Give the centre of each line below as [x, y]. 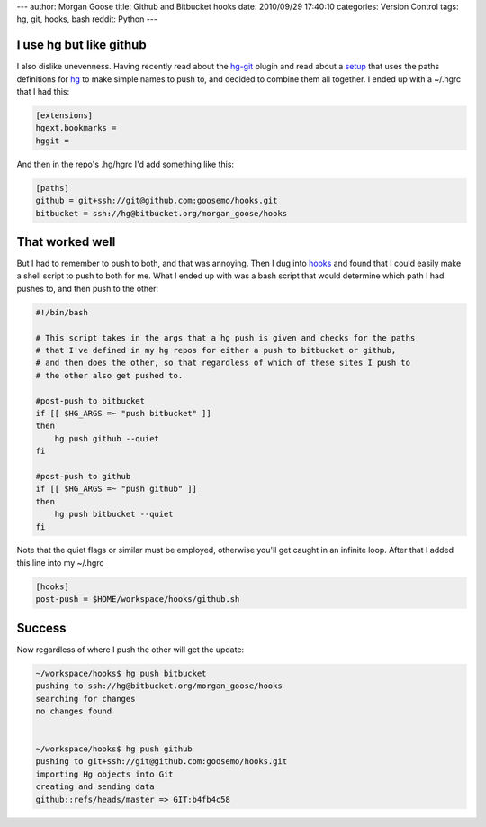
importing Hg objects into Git [105, 774]
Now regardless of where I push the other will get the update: [130, 650]
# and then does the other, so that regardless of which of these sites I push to [223, 363]
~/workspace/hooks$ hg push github [114, 749]
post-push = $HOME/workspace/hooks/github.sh [138, 600]
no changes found [74, 711]
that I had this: [43, 92]
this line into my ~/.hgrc [60, 562]
